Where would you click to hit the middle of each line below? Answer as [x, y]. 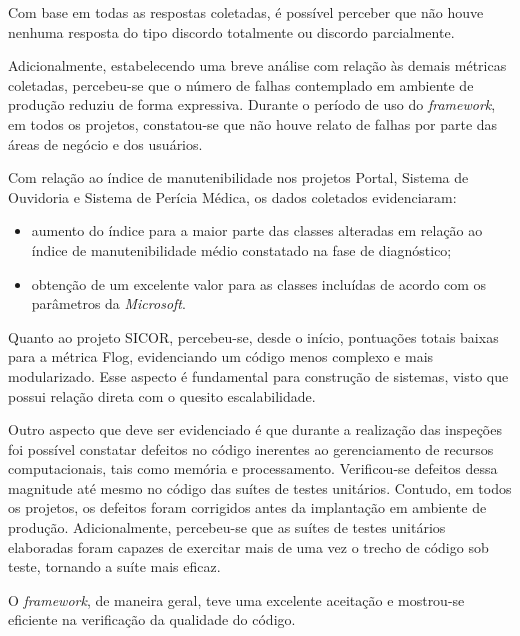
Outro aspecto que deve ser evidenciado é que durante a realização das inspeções [255, 429]
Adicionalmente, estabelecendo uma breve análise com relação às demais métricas [257, 65]
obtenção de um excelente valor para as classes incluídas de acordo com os [259, 283]
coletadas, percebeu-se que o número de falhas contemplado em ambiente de [241, 84]
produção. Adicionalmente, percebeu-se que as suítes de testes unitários [227, 527]
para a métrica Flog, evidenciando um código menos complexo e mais [221, 356]
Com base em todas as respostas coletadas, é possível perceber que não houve [246, 12]
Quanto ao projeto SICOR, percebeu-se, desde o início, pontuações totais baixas [253, 336]
